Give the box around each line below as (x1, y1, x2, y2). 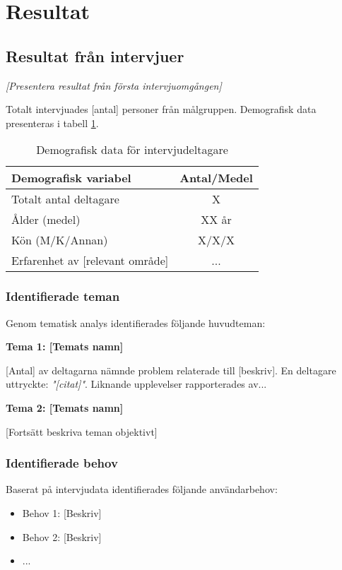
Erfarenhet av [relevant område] (11, 252, 169, 269)
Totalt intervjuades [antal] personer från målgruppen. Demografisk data (6, 102, 317, 117)
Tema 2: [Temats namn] (6, 400, 124, 415)
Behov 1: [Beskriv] (22, 505, 102, 520)
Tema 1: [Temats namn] (6, 339, 124, 354)
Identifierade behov (6, 454, 118, 472)
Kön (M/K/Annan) (11, 232, 108, 249)
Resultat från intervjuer (6, 44, 184, 66)
